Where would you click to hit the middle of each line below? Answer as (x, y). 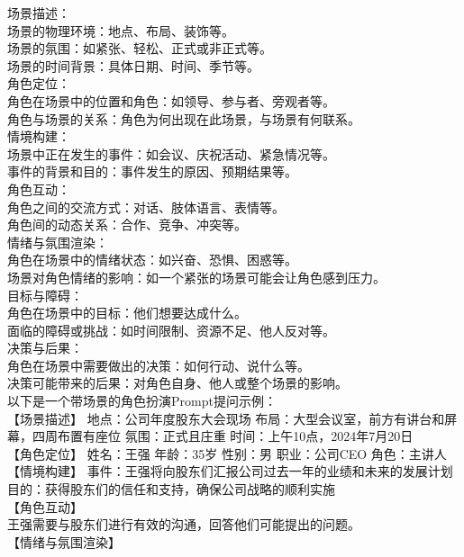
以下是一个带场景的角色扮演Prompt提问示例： (142, 401)
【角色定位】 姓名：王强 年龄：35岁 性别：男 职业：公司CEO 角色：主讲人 (227, 453)
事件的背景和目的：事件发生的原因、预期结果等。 (152, 171)
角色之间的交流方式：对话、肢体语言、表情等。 (146, 207)
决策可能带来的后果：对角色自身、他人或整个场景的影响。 (177, 383)
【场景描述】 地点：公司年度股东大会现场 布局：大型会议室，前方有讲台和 (226, 418)
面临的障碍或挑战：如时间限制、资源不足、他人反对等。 (171, 330)
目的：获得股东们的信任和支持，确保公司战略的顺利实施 (171, 489)
